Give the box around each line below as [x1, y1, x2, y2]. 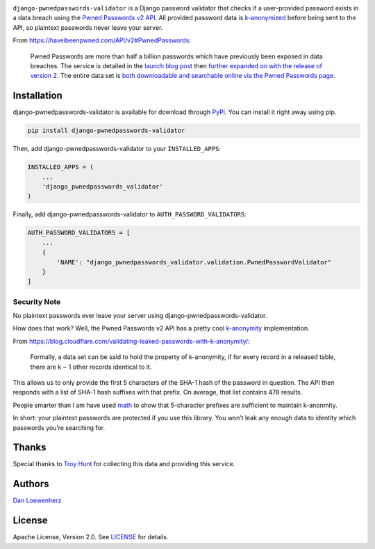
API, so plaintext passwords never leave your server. [12, 23, 163, 31]
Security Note [12, 296, 61, 306]
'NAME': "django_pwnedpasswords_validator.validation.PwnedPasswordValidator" [56, 258, 332, 266]
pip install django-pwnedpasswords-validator [27, 127, 185, 135]
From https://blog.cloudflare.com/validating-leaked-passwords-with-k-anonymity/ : [12, 337, 250, 345]
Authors [12, 478, 49, 490]
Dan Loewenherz [12, 496, 62, 504]
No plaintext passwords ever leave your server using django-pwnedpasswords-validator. [12, 312, 267, 320]
